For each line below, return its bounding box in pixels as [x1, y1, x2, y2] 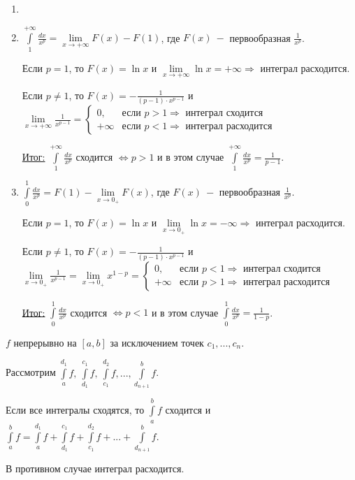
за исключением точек [110, 335, 204, 349]
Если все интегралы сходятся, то [6, 402, 145, 417]
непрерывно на [13, 335, 77, 349]
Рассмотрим [6, 365, 56, 379]
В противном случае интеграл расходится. [6, 461, 184, 476]
